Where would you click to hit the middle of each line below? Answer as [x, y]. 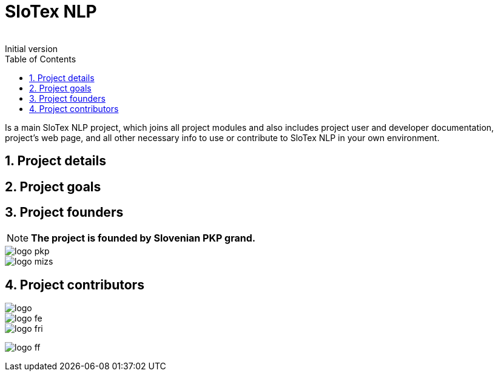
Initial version [32, 48]
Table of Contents [41, 59]
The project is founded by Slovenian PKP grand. [143, 238]
